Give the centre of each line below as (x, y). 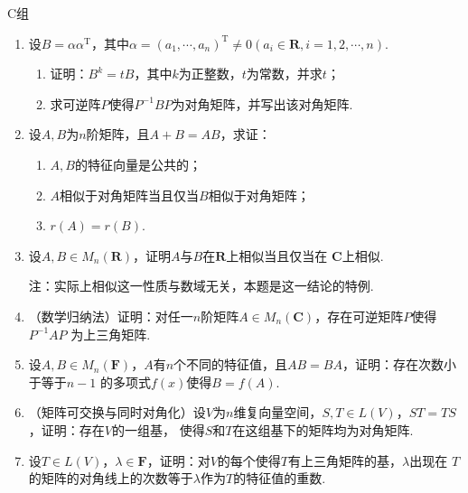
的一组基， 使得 (158, 429)
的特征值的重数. (280, 478)
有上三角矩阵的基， (346, 460)
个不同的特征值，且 (231, 364)
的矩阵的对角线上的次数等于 (111, 478)
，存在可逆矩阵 (359, 316)
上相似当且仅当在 (277, 255)
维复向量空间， (278, 412)
